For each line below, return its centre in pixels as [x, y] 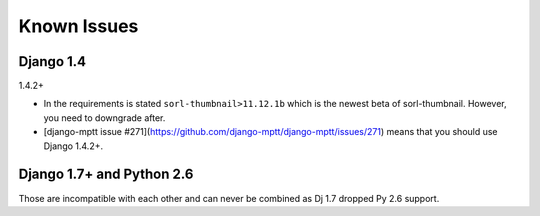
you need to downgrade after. [104, 117]
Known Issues [78, 26]
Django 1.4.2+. [73, 146]
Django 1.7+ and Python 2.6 [106, 174]
